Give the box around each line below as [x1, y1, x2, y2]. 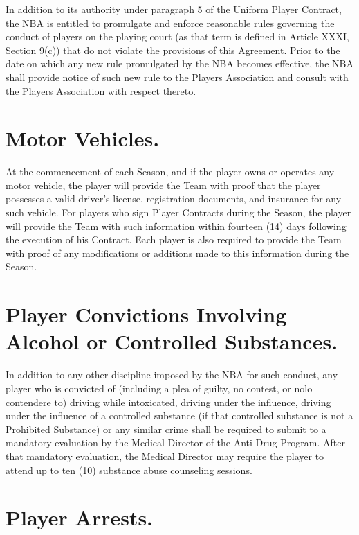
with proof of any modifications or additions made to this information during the [6, 245, 349, 260]
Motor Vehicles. [6, 124, 160, 152]
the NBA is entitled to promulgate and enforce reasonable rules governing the [6, 15, 335, 30]
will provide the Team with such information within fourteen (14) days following [6, 218, 347, 233]
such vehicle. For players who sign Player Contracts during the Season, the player [6, 205, 351, 220]
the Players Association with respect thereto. [6, 83, 196, 98]
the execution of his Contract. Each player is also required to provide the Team [6, 232, 342, 247]
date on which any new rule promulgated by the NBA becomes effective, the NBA [6, 56, 353, 71]
